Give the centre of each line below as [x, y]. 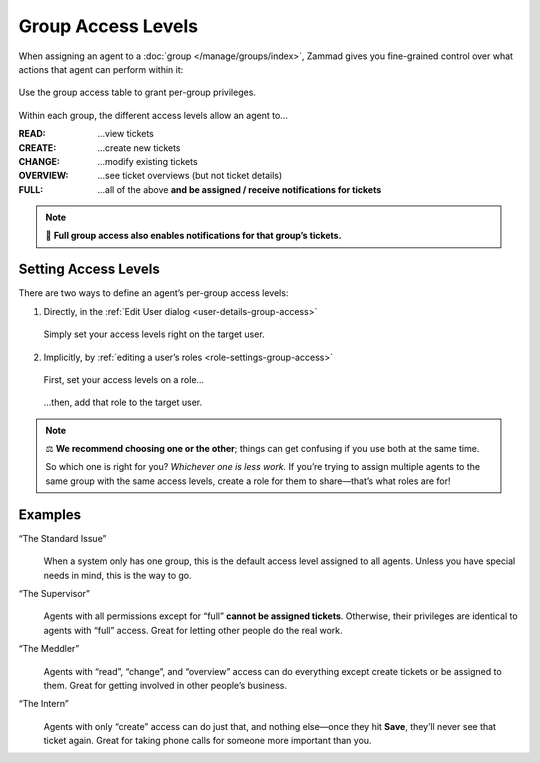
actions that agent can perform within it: [101, 69]
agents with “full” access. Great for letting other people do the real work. [193, 630]
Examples [50, 514]
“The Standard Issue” [62, 538]
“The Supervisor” [54, 593]
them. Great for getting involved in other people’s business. [165, 685]
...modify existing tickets [148, 161]
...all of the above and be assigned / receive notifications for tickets [239, 189]
